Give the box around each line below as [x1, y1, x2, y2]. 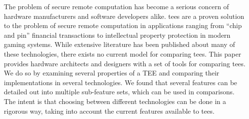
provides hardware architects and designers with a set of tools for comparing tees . [4, 58, 246, 68]
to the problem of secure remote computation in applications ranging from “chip [4, 20, 242, 30]
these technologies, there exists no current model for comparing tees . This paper [4, 48, 241, 59]
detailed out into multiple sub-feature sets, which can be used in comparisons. [4, 87, 234, 97]
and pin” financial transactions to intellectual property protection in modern [4, 30, 231, 40]
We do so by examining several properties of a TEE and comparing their [4, 68, 220, 78]
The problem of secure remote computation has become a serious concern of [4, 1, 229, 11]
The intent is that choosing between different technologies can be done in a [4, 96, 226, 106]
